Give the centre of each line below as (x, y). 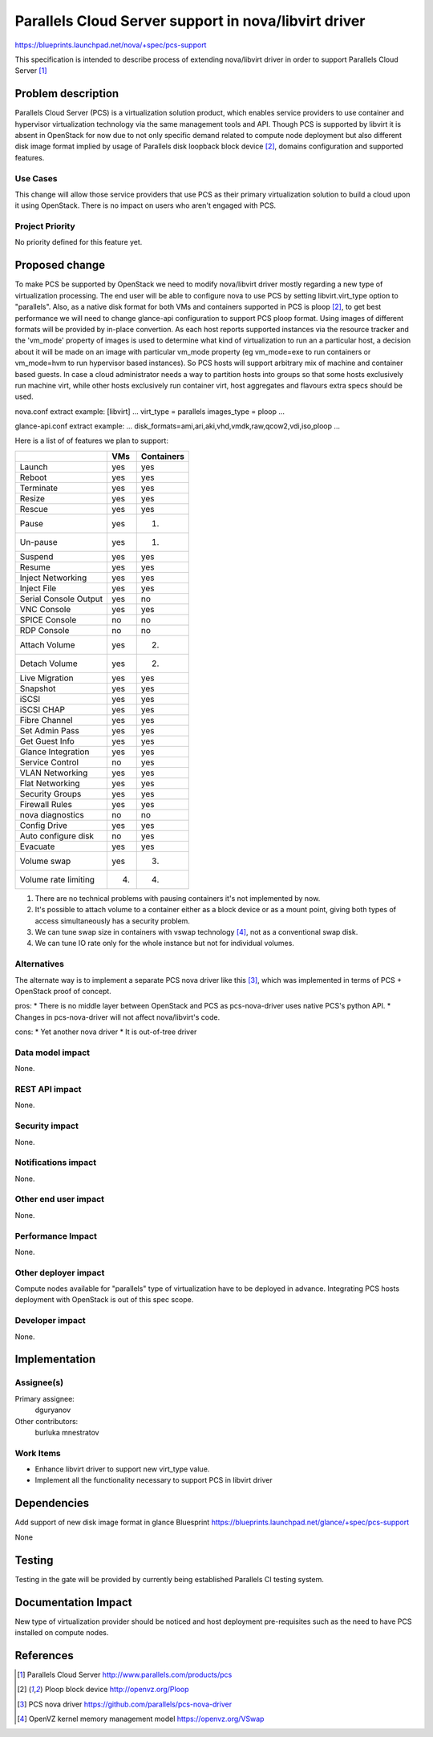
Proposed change (60, 265)
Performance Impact (56, 1236)
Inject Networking (53, 578)
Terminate (39, 488)
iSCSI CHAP (42, 709)
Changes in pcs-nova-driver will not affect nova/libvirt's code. (117, 1017)
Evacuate (37, 846)
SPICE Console (48, 619)
